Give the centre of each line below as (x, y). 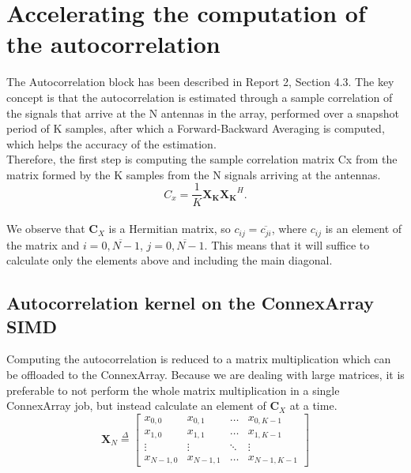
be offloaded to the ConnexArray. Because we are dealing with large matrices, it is (205, 374)
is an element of (364, 229)
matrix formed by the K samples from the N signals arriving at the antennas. (194, 174)
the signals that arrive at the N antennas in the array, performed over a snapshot (203, 113)
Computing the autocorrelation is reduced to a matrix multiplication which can (199, 359)
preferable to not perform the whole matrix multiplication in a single (173, 390)
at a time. (313, 405)
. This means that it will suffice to (287, 244)
